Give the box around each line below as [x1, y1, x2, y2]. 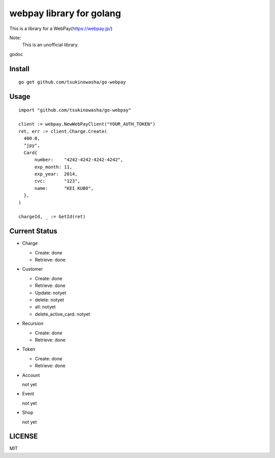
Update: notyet [35, 290, 66, 296]
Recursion [22, 321, 43, 327]
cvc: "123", [34, 178, 80, 184]
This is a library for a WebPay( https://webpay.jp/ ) [9, 25, 113, 32]
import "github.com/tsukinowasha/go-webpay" [18, 107, 132, 113]
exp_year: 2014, [34, 171, 78, 177]
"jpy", [23, 142, 40, 149]
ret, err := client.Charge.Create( [18, 128, 107, 134]
